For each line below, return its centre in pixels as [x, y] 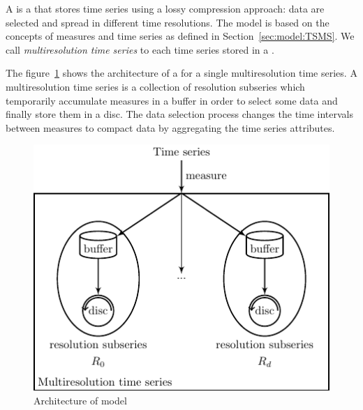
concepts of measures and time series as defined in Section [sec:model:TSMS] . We [180, 36]
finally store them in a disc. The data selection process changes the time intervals [179, 114]
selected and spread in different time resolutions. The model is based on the [168, 22]
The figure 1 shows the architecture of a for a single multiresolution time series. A [181, 73]
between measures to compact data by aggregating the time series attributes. [170, 127]
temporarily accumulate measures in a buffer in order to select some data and [172, 100]
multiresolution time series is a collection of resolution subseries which [155, 86]
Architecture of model [80, 401]
